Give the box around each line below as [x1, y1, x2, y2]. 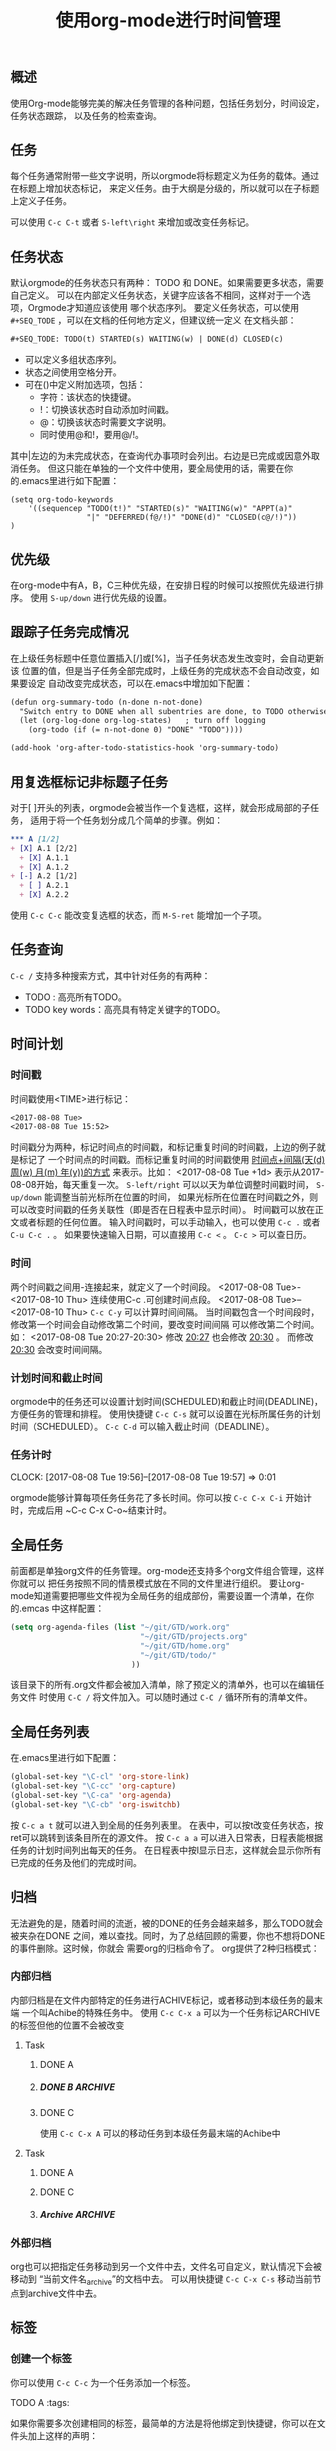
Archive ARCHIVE [39, 2209, 116, 2221]
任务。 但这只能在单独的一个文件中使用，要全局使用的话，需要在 [18, 462, 285, 475]
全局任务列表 [10, 1723, 90, 1740]
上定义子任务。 [10, 195, 72, 207]
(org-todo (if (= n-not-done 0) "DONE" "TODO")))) [28, 725, 244, 735]
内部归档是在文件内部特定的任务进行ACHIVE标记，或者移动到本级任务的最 [10, 1994, 315, 2006]
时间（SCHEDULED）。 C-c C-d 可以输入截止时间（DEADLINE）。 [10, 1420, 275, 1432]
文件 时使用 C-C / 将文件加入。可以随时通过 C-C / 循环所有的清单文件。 [18, 1691, 313, 1703]
